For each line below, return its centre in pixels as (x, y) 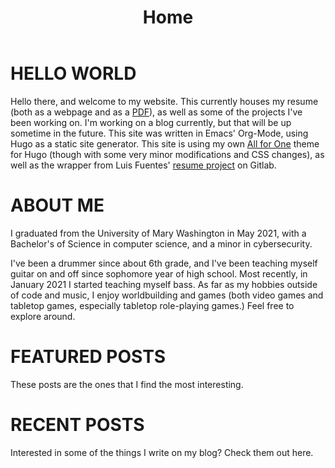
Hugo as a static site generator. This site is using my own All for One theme (165, 143)
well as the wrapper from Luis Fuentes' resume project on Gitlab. (143, 165)
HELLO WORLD (73, 73)
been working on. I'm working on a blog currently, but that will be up (151, 122)
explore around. (43, 316)
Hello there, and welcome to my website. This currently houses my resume (164, 101)
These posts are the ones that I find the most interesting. (127, 384)
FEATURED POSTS (88, 357)
